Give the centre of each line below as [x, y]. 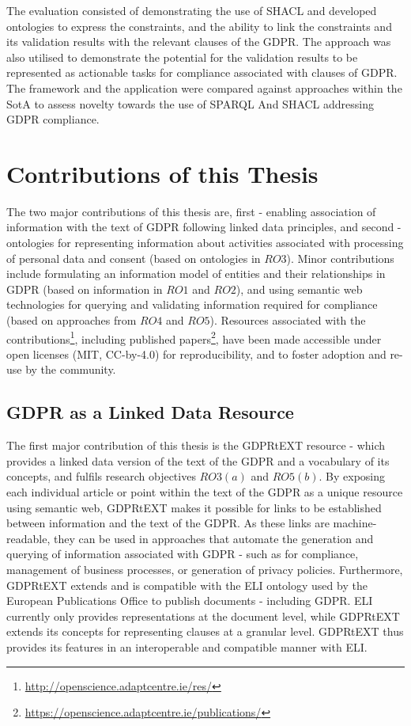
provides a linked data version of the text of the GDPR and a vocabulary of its [198, 460]
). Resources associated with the [288, 320]
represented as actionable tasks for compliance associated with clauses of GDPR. [202, 72]
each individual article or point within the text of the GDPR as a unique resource [205, 492]
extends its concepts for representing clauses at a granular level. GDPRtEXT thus [205, 631]
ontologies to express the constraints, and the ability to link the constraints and [199, 26]
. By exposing [352, 476]
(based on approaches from [72, 320]
